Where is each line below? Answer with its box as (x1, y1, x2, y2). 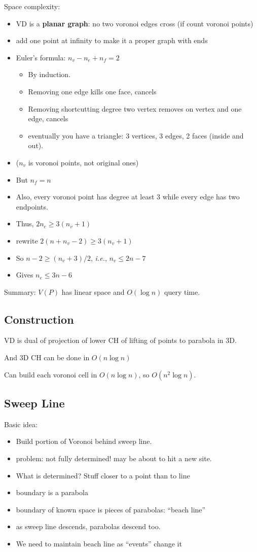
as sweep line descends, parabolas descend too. (16, 521, 161, 532)
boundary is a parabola (16, 487, 88, 498)
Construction (4, 311, 74, 327)
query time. (164, 286, 200, 297)
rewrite (16, 235, 38, 246)
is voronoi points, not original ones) (28, 157, 139, 167)
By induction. (28, 69, 71, 80)
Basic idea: (4, 419, 38, 429)
